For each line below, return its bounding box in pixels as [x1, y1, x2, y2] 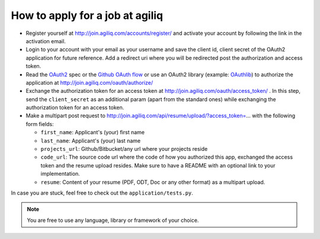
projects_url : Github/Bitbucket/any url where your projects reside [40, 146, 208, 153]
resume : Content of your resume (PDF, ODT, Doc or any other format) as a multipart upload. [40, 178, 265, 186]
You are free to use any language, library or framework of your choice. [27, 217, 199, 224]
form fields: [25, 120, 54, 127]
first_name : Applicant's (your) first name [40, 129, 145, 136]
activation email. [25, 37, 66, 44]
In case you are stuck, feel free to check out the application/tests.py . [11, 189, 194, 196]
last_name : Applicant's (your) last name [40, 137, 141, 144]
